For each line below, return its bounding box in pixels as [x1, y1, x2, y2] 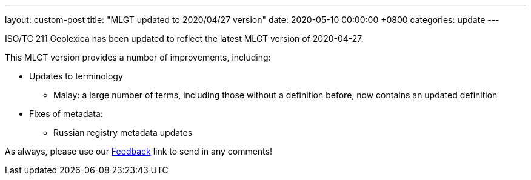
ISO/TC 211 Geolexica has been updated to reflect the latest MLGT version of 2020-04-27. [5, 33, 364, 44]
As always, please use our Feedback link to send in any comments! [5, 146, 272, 156]
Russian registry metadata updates [53, 127, 193, 138]
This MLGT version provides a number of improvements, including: [5, 52, 271, 62]
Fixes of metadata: [29, 108, 103, 119]
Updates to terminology [29, 71, 123, 81]
